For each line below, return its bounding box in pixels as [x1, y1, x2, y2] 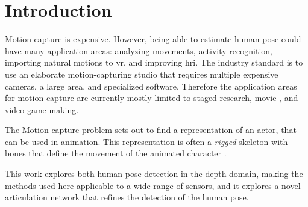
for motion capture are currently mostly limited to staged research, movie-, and [5, 91, 298, 104]
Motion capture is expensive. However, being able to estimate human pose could [5, 32, 301, 45]
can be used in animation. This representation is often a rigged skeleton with [5, 135, 288, 147]
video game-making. [5, 103, 79, 116]
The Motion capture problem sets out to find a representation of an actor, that [5, 123, 297, 136]
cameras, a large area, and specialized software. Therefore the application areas [5, 79, 297, 92]
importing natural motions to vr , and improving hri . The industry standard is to [5, 56, 303, 69]
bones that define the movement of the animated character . [5, 147, 227, 159]
